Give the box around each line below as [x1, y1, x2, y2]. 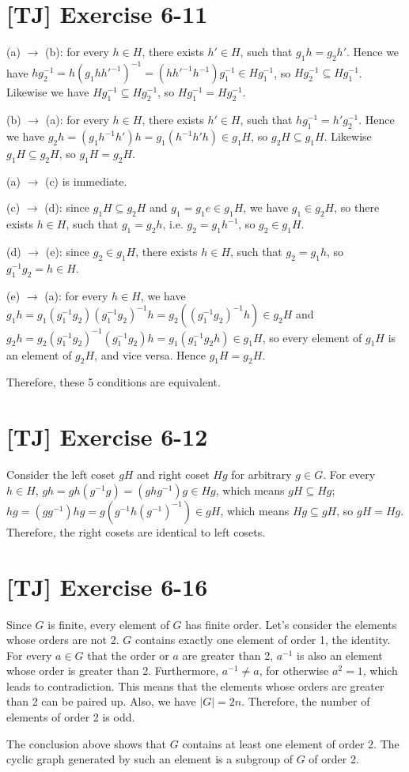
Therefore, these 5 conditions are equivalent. [6, 374, 221, 390]
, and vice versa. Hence [94, 346, 206, 363]
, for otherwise [259, 662, 329, 679]
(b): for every [44, 43, 109, 60]
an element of [6, 346, 72, 363]
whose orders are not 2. [6, 631, 119, 648]
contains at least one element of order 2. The [182, 735, 400, 751]
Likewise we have [6, 84, 89, 100]
